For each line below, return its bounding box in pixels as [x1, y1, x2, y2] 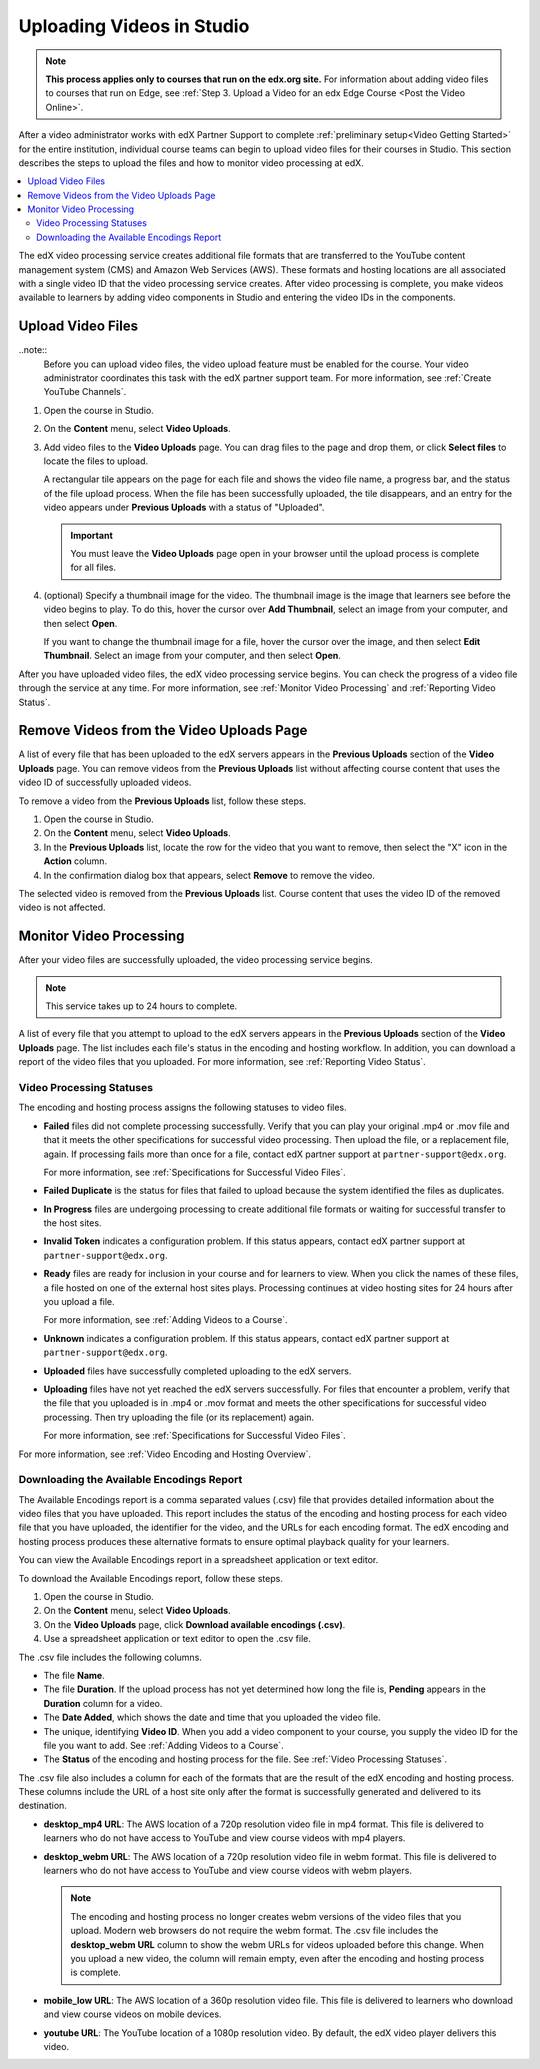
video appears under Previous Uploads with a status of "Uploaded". [43, 501, 325, 514]
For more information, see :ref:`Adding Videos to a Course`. [43, 1314, 289, 1326]
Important [70, 529, 114, 541]
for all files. [70, 561, 117, 574]
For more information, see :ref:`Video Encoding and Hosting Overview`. [18, 1448, 312, 1460]
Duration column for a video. [43, 1697, 163, 1709]
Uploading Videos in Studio [18, 15, 250, 37]
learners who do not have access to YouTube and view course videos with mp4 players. [43, 1832, 406, 1844]
